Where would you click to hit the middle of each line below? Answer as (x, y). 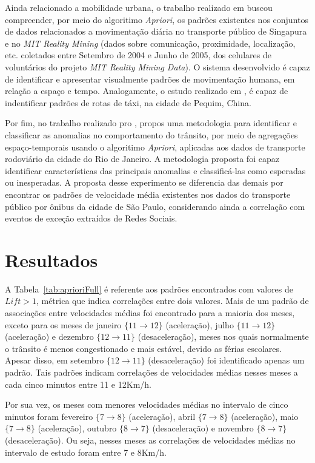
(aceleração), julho (200, 324)
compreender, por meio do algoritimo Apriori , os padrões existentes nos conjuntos (157, 19)
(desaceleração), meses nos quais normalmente (223, 336)
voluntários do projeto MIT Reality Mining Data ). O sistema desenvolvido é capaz (157, 66)
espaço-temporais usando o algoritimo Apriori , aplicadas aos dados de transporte (155, 147)
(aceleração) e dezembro (49, 336)
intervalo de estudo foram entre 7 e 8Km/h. (86, 452)
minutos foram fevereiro (49, 416)
